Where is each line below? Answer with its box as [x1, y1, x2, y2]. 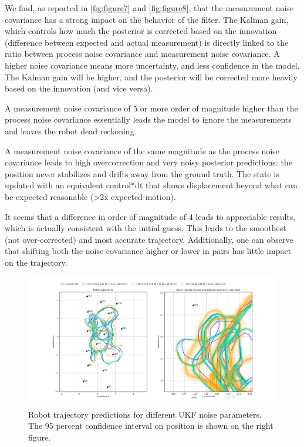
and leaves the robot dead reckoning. [5, 124, 137, 137]
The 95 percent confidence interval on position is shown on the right [28, 419, 273, 432]
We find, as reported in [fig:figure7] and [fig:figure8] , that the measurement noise [5, 2, 294, 13]
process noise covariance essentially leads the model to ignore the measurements [5, 113, 292, 126]
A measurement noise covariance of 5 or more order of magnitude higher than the [5, 101, 298, 114]
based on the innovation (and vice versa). [5, 82, 153, 94]
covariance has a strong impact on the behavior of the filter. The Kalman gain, [5, 13, 289, 25]
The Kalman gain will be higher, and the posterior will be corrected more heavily [5, 70, 298, 83]
